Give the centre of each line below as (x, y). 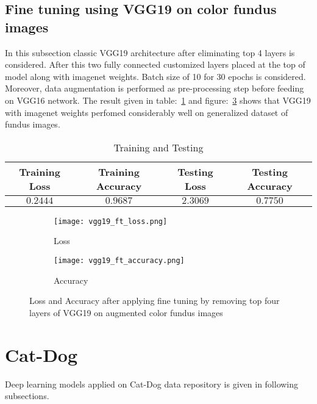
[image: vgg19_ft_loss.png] (111, 221)
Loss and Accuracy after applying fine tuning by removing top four (155, 301)
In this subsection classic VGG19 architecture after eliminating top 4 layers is (150, 52)
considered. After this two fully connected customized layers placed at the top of (155, 64)
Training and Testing (158, 147)
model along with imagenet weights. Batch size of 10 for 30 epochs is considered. (155, 76)
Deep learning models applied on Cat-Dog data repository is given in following (152, 384)
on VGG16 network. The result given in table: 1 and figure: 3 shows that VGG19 (158, 100)
